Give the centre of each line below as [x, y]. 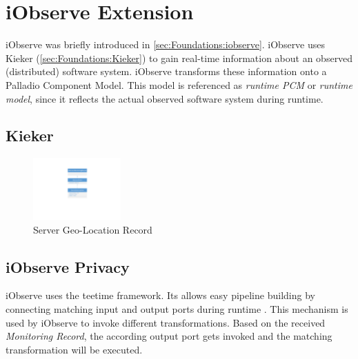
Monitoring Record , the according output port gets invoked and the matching [169, 336]
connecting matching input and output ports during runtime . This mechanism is [177, 309]
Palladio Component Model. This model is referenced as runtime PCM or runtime [179, 84]
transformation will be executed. [74, 349]
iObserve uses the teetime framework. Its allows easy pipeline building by [160, 295]
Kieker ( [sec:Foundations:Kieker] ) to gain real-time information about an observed [179, 58]
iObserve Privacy [68, 266]
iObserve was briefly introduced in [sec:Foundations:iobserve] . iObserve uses [166, 44]
